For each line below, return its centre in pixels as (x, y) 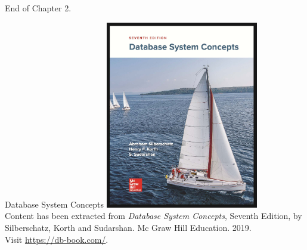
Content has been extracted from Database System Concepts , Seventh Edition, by (153, 216)
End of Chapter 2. (38, 8)
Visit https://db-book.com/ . (57, 239)
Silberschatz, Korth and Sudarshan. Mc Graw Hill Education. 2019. (128, 227)
